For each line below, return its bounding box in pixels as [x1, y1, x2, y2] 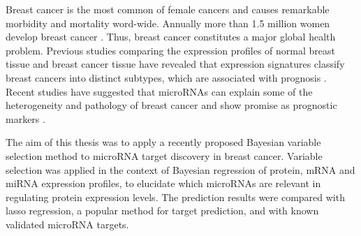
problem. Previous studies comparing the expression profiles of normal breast [6, 43, 335, 57]
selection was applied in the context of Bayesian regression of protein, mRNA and [6, 162, 355, 177]
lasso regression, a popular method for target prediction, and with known [6, 203, 319, 218]
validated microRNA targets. [6, 216, 129, 231]
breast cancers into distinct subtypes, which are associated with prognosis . [6, 70, 327, 84]
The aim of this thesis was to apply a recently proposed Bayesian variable [6, 135, 321, 149]
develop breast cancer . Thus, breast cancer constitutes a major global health [6, 29, 336, 44]
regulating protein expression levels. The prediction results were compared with [6, 189, 345, 204]
